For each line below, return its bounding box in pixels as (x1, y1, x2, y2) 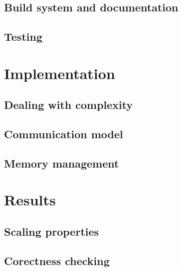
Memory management (4, 155, 119, 171)
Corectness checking (4, 253, 110, 268)
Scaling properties (4, 224, 99, 239)
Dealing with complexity (4, 97, 133, 112)
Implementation (4, 63, 115, 83)
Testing (4, 29, 42, 44)
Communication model (4, 126, 123, 142)
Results (4, 189, 56, 210)
